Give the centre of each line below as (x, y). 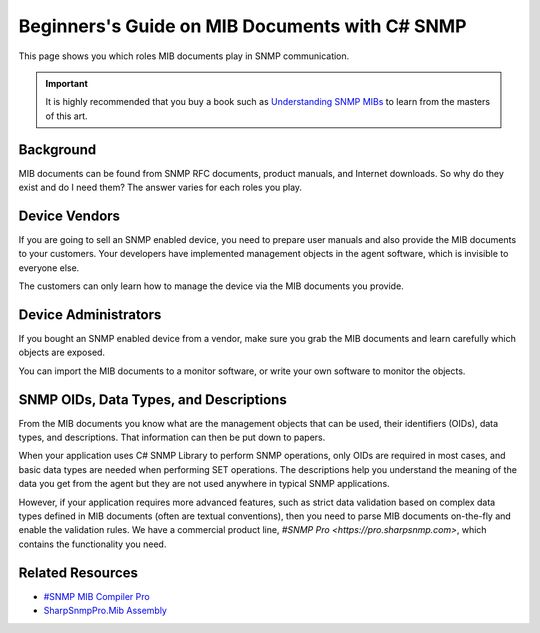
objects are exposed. (61, 352)
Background (57, 149)
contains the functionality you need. (92, 544)
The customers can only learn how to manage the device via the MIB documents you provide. (211, 286)
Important (67, 83)
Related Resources (78, 572)
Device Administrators (90, 314)
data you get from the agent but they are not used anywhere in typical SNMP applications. (204, 484)
